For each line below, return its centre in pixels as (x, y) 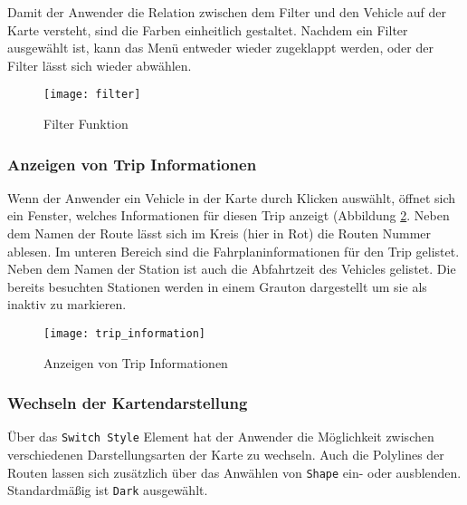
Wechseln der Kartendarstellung (128, 403)
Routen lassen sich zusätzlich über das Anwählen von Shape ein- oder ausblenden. (234, 472)
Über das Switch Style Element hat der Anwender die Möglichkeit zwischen (221, 437)
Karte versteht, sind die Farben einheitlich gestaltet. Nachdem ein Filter (208, 29)
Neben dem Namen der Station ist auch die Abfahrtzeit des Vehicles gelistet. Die (232, 269)
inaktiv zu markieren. (67, 304)
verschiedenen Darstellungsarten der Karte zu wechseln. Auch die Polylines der (226, 455)
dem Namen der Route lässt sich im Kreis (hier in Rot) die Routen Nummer (219, 233)
